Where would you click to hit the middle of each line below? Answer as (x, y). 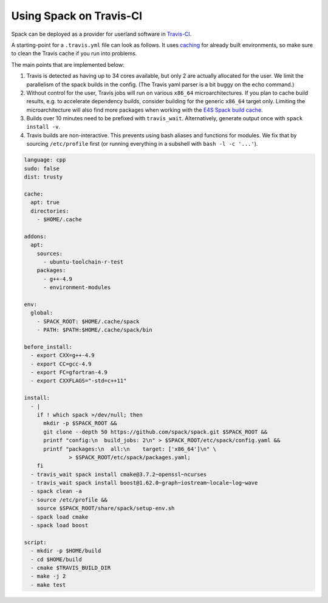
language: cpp (45, 160)
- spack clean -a (56, 491)
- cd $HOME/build (56, 559)
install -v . (43, 127)
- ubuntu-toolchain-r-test (84, 262)
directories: (50, 211)
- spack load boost (60, 526)
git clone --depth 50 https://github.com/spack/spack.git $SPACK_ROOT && (155, 432)
